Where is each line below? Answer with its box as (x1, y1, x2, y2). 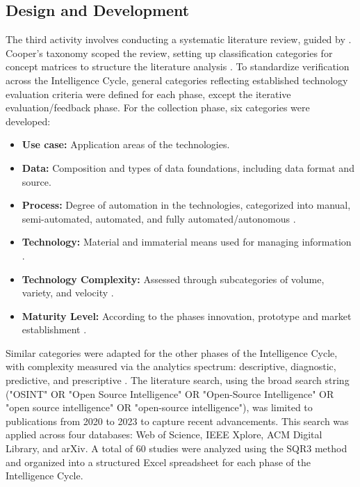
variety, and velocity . (22, 285, 114, 300)
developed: (6, 113, 51, 128)
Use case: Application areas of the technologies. (22, 137, 230, 152)
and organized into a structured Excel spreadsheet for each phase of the (6, 454, 311, 469)
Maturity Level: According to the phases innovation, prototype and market (22, 308, 352, 323)
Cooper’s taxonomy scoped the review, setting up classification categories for (6, 45, 333, 60)
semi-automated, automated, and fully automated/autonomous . (22, 211, 296, 225)
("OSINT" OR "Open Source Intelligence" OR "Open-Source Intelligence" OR (6, 386, 334, 401)
